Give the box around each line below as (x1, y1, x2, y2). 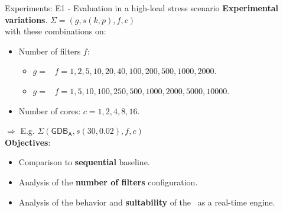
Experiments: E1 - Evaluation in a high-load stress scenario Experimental (5, 2, 279, 14)
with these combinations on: (5, 25, 106, 37)
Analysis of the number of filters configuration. (18, 175, 198, 188)
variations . (5, 13, 48, 25)
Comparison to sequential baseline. (18, 156, 150, 168)
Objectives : (5, 136, 51, 148)
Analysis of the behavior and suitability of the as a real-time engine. (18, 195, 275, 208)
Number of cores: (18, 104, 81, 117)
